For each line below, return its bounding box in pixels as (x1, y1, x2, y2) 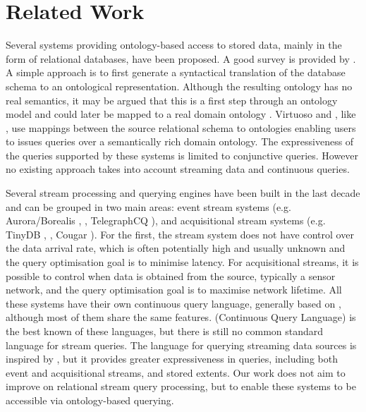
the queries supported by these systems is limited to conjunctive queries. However (6, 147, 359, 162)
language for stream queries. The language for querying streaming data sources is (6, 337, 357, 352)
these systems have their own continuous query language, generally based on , (6, 296, 341, 310)
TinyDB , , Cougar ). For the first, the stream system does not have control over (6, 226, 354, 241)
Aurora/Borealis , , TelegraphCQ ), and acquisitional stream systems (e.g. (6, 213, 326, 228)
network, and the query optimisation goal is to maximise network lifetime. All (6, 282, 342, 297)
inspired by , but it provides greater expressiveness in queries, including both (6, 351, 338, 366)
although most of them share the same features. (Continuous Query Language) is (6, 310, 356, 325)
